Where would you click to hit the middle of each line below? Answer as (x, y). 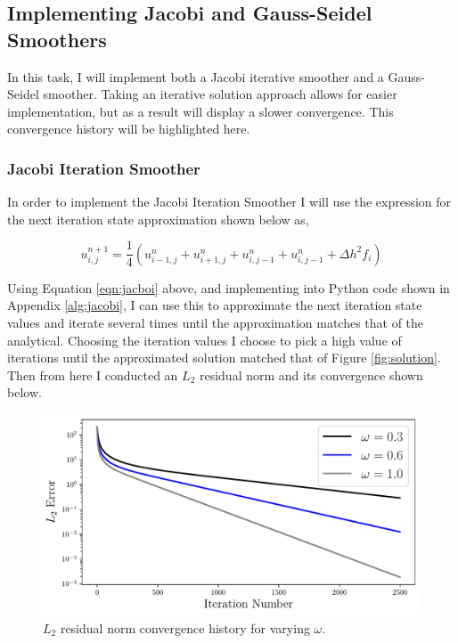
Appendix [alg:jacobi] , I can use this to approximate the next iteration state (215, 305)
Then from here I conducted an (93, 374)
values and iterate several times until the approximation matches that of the (216, 323)
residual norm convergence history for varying (185, 627)
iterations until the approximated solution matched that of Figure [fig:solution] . (224, 358)
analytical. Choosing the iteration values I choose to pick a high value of (204, 340)
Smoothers (57, 39)
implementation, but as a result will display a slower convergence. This (200, 111)
